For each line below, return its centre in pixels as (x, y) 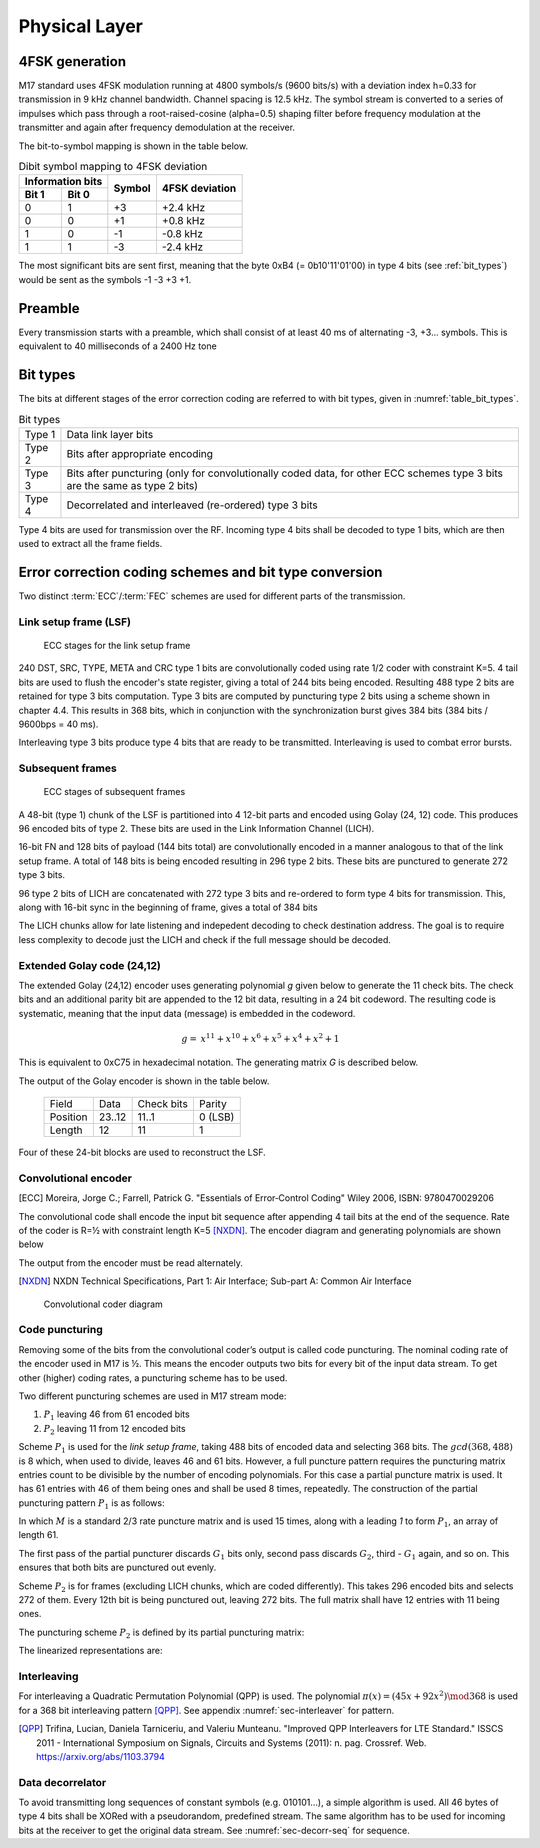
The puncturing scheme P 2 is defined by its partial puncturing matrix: (161, 1633)
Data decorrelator (62, 1782)
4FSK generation (72, 61)
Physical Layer (81, 26)
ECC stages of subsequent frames (114, 792)
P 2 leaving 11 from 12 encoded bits (114, 1429)
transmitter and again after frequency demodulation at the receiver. (156, 127)
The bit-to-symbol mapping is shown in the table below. (133, 146)
